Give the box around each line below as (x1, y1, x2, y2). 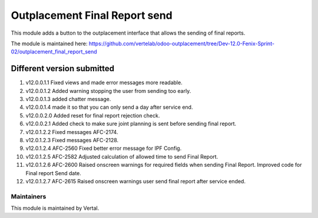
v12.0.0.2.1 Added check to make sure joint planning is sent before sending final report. (25, 120, 237, 128)
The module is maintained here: (11, 40, 88, 47)
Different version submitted (11, 63, 115, 73)
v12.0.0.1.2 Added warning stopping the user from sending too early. (25, 87, 191, 94)
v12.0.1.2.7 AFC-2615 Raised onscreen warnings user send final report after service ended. (25, 177, 246, 185)
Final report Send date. (25, 169, 82, 176)
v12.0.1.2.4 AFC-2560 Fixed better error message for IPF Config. (25, 145, 182, 152)
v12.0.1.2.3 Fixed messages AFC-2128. (25, 136, 119, 143)
